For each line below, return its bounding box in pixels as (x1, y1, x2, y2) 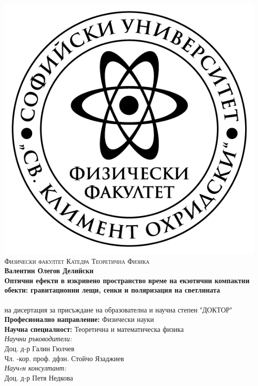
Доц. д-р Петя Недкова (4, 372, 73, 383)
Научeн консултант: (4, 363, 66, 373)
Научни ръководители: (4, 333, 72, 344)
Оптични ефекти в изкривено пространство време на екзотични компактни (4, 275, 250, 285)
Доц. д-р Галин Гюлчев (4, 343, 75, 354)
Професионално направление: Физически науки (4, 314, 154, 324)
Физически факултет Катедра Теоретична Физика (4, 255, 150, 266)
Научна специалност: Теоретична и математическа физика (4, 323, 184, 334)
